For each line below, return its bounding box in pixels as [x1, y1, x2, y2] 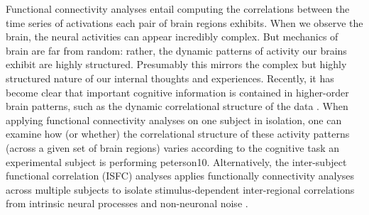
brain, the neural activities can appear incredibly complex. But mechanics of [6, 29, 338, 44]
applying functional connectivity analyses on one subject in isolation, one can [6, 112, 342, 127]
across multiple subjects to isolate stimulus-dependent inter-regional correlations [6, 182, 355, 197]
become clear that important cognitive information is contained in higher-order [6, 84, 349, 99]
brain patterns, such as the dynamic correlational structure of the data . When [6, 99, 348, 114]
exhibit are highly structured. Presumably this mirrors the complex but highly [6, 57, 347, 72]
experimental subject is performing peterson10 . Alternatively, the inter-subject [6, 154, 347, 169]
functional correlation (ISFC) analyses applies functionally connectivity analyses [6, 168, 355, 183]
